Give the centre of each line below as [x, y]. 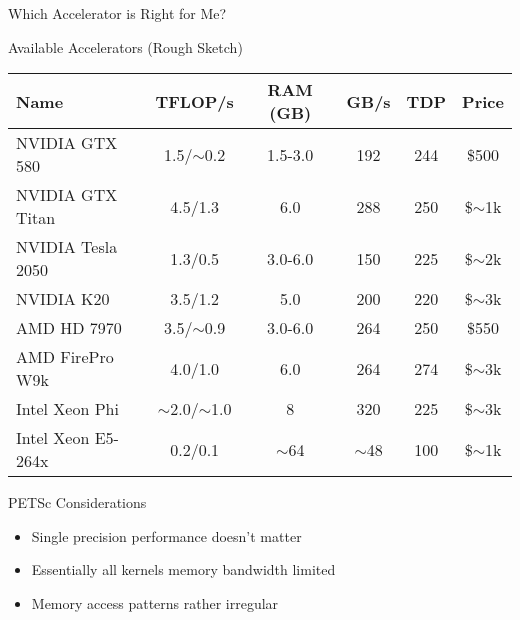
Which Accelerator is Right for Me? [117, 13]
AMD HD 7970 [69, 328]
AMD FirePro [65, 357]
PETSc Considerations [77, 502]
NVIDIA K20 [63, 299]
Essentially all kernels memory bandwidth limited [183, 569]
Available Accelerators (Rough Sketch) [125, 46]
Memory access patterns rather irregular [155, 602]
